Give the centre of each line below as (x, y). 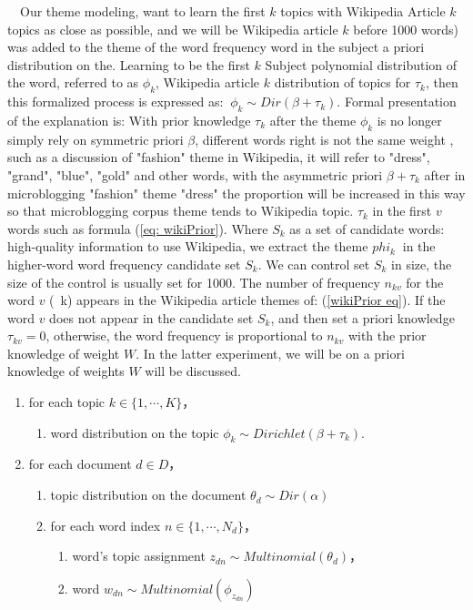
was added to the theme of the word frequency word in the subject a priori (216, 47)
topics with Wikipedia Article (363, 11)
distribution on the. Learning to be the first (129, 64)
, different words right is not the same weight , (324, 139)
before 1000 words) (406, 29)
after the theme (313, 120)
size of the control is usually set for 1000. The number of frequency (194, 282)
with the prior (387, 335)
